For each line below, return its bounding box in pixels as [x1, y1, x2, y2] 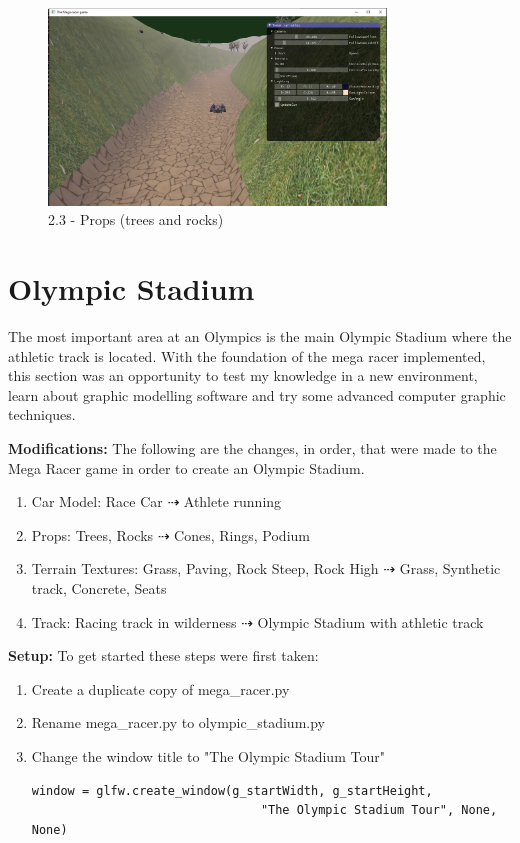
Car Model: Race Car [31, 491, 163, 512]
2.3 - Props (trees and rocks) [48, 209, 224, 230]
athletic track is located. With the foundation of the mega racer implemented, [8, 345, 486, 366]
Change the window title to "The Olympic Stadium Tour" [31, 745, 385, 766]
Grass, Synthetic [399, 558, 501, 579]
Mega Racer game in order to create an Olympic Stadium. [8, 457, 365, 478]
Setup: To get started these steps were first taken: [8, 645, 319, 666]
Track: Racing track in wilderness [31, 611, 237, 632]
